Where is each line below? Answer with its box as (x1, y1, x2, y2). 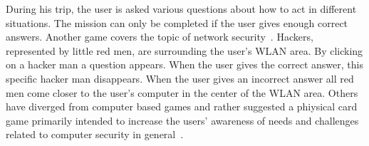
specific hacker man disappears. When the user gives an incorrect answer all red (6, 71, 354, 85)
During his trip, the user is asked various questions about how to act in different (6, 1, 357, 16)
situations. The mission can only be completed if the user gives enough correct (6, 15, 348, 30)
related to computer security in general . (6, 127, 184, 142)
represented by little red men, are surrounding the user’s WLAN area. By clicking (6, 43, 363, 58)
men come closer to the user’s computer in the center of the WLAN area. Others (6, 85, 358, 100)
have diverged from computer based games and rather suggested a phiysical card (6, 99, 358, 114)
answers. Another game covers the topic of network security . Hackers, (6, 29, 313, 44)
